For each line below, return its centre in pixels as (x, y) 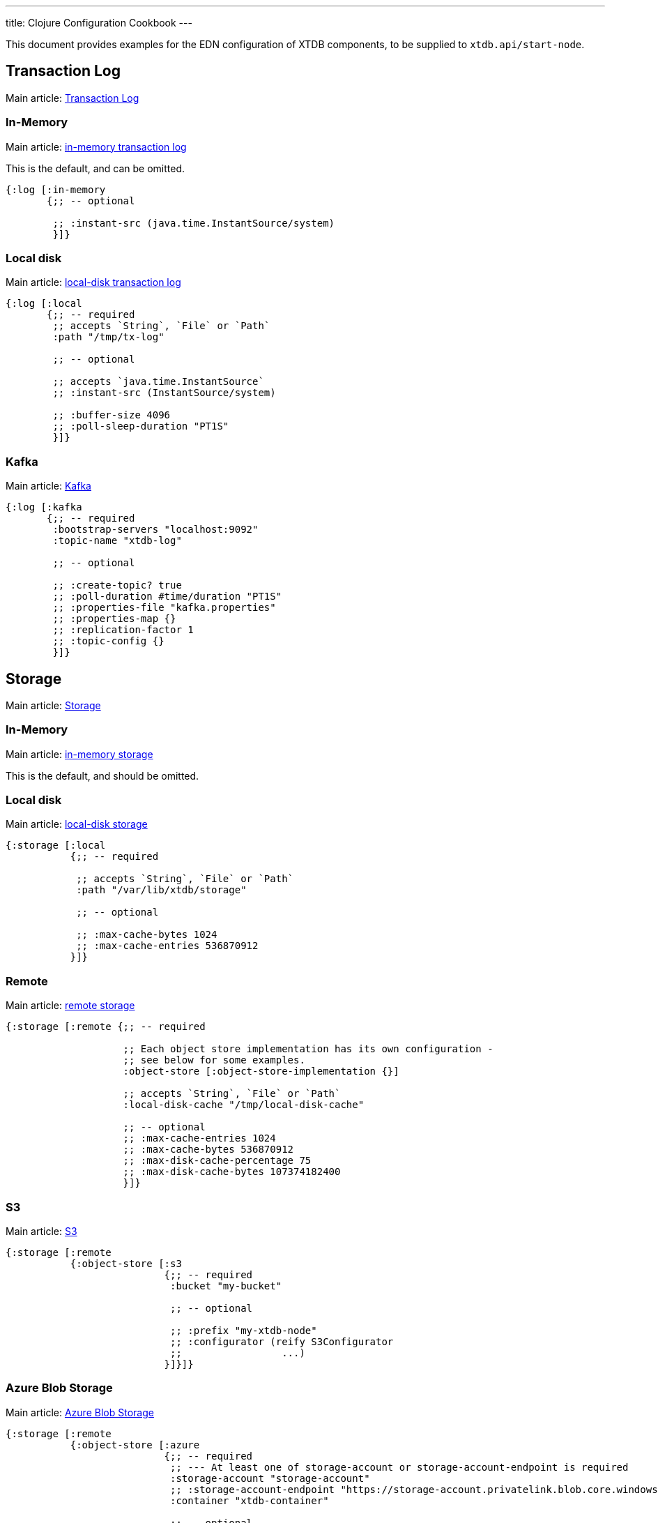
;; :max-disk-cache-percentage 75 (217, 1161)
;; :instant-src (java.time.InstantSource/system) (194, 223)
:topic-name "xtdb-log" (117, 541)
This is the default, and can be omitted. (95, 168)
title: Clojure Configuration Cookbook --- (99, 23)
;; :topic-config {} (108, 641)
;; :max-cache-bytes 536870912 (208, 1150)
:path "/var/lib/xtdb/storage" (161, 890)
